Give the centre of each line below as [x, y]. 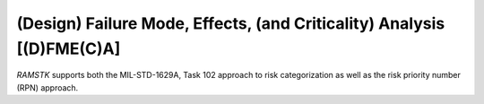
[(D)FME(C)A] [69, 48]
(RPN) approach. [48, 87]
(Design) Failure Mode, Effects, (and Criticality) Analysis [231, 23]
